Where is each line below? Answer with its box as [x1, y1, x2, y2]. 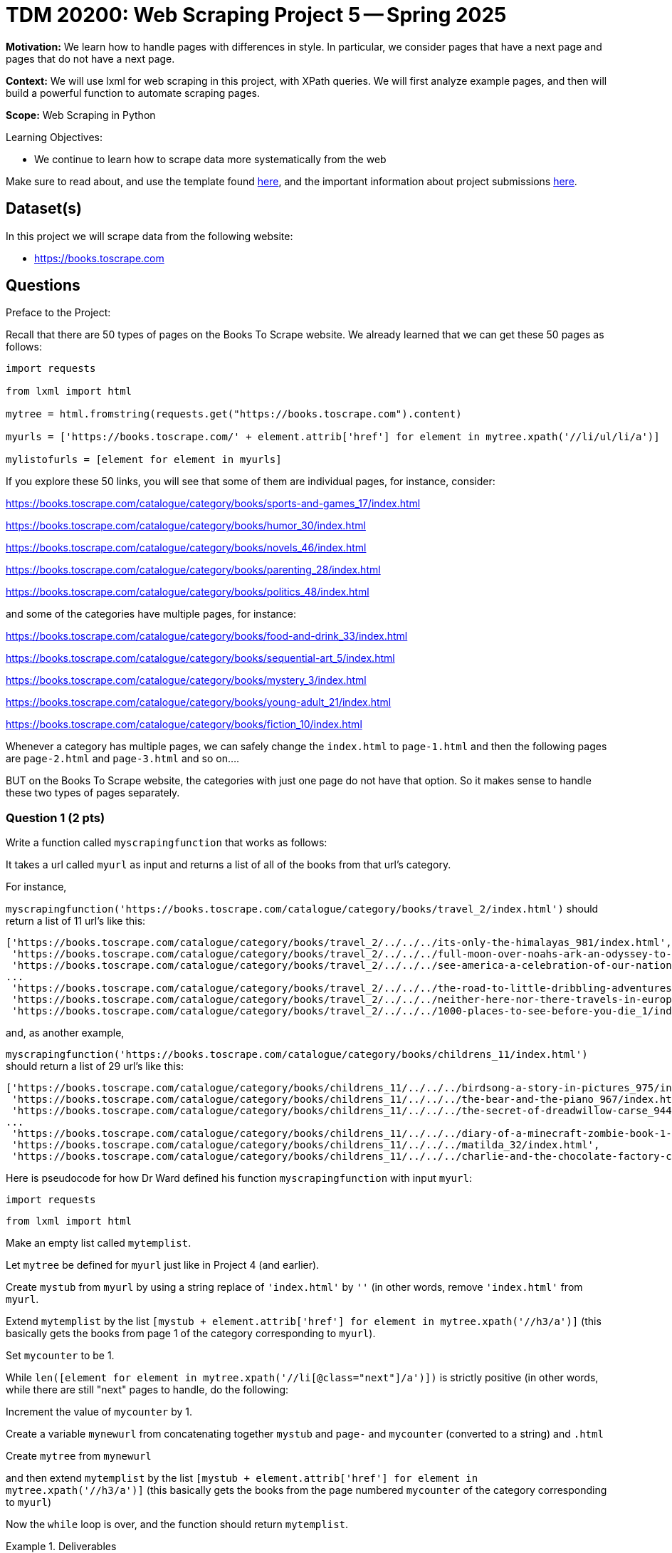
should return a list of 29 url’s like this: [6, 1060, 184, 1073]
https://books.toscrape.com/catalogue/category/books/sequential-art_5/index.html [6, 652, 395, 665]
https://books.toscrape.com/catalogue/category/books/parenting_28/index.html [6, 563, 381, 576]
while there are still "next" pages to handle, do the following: [6, 1383, 289, 1396]
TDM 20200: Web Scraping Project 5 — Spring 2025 [6, 3, 507, 27]
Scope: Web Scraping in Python [6, 108, 156, 121]
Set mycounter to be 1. [6, 1349, 115, 1362]
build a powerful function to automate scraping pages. [6, 86, 261, 99]
